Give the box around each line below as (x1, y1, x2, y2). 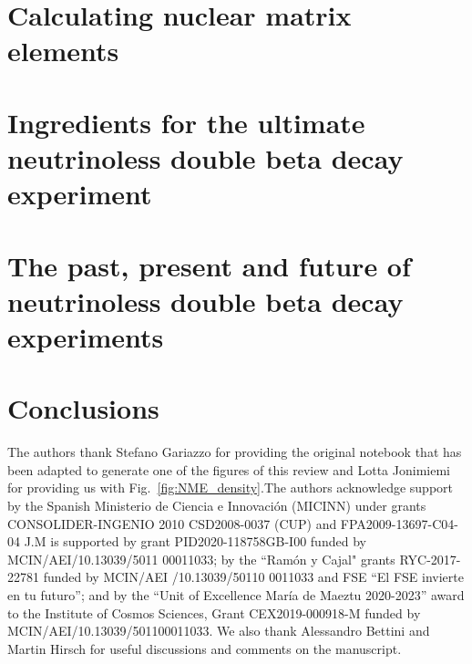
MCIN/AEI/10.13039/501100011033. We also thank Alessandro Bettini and (7, 621, 430, 640)
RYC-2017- (399, 549, 461, 568)
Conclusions (7, 389, 159, 427)
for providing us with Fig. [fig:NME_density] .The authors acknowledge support (7, 478, 454, 497)
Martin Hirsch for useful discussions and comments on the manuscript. (7, 638, 402, 658)
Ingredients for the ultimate (7, 103, 365, 140)
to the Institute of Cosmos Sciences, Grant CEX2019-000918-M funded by (7, 603, 421, 622)
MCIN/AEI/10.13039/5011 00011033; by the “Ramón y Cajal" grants (7, 549, 395, 568)
